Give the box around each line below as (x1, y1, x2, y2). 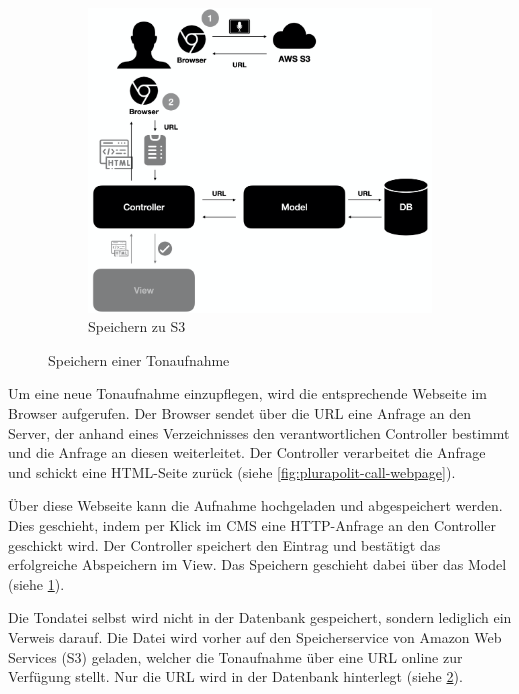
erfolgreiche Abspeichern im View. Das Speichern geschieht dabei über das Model (8, 554, 507, 575)
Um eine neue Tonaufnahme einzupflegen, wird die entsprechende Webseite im (8, 383, 487, 404)
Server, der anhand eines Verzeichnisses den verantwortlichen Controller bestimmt (8, 422, 510, 443)
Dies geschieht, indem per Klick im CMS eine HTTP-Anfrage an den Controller (8, 515, 496, 536)
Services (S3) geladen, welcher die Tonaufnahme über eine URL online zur (8, 646, 463, 667)
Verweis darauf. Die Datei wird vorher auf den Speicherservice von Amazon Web (8, 627, 502, 647)
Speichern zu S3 (88, 316, 186, 337)
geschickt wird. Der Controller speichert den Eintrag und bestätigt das (8, 534, 441, 555)
